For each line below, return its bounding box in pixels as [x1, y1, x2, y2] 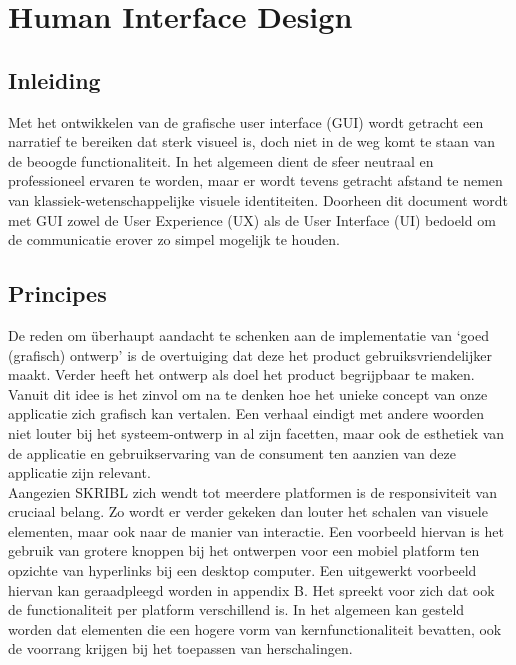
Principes [8, 278, 107, 309]
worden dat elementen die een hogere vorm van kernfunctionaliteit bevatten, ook [8, 618, 502, 639]
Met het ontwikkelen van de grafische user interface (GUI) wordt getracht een [8, 111, 484, 132]
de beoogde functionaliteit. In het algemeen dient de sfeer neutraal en [8, 150, 434, 171]
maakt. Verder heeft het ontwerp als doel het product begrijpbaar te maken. [8, 364, 475, 385]
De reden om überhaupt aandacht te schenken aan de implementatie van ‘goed [8, 324, 489, 345]
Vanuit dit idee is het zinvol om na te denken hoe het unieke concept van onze [8, 383, 488, 404]
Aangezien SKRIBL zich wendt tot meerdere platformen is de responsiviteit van [8, 481, 497, 502]
